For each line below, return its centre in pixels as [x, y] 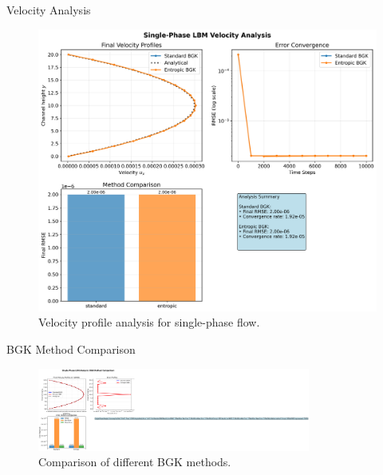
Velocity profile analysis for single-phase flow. [149, 322]
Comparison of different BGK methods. [135, 462]
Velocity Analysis [49, 10]
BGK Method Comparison [71, 348]
